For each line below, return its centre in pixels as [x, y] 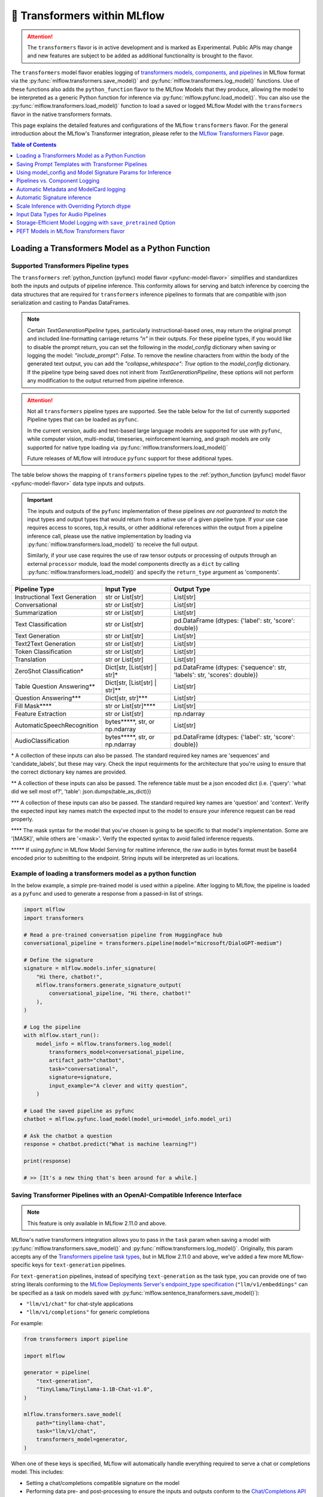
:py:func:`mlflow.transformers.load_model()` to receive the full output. [113, 544]
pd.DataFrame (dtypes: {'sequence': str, [230, 667]
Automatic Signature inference [54, 198]
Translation [31, 659]
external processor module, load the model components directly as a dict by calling [133, 563]
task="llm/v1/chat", [66, 1431]
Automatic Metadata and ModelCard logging [71, 189]
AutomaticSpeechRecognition [57, 725]
